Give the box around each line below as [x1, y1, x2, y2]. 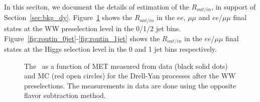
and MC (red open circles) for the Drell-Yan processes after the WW [24, 70, 236, 81]
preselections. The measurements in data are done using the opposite [24, 80, 236, 90]
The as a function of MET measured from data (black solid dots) [24, 60, 228, 71]
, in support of [211, 2, 256, 12]
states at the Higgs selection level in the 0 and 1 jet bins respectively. [4, 43, 217, 54]
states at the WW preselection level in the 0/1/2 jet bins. [4, 23, 181, 33]
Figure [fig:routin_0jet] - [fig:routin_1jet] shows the [4, 33, 160, 43]
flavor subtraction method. [24, 90, 106, 100]
